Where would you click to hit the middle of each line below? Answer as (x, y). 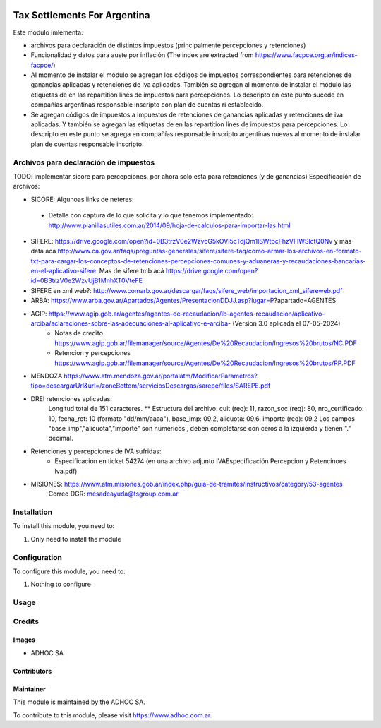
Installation (33, 512)
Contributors (32, 671)
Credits (26, 621)
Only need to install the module (76, 539)
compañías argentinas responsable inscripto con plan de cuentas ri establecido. (147, 105)
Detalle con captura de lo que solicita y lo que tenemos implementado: (151, 215)
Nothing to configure (61, 584)
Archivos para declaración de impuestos (84, 162)
